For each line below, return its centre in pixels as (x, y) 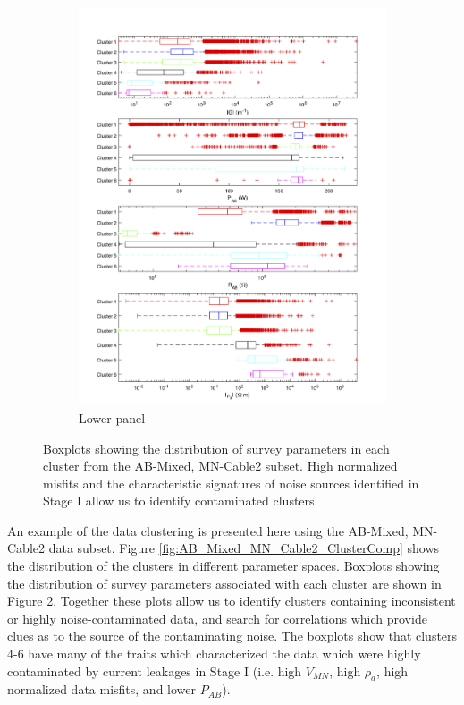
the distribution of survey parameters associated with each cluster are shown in (224, 583)
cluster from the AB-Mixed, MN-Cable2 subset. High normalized (220, 466)
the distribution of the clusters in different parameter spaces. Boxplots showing (224, 566)
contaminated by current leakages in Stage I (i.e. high (155, 671)
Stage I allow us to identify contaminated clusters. (181, 501)
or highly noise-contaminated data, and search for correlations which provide (217, 618)
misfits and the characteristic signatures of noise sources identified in (231, 483)
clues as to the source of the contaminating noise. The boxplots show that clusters (232, 636)
